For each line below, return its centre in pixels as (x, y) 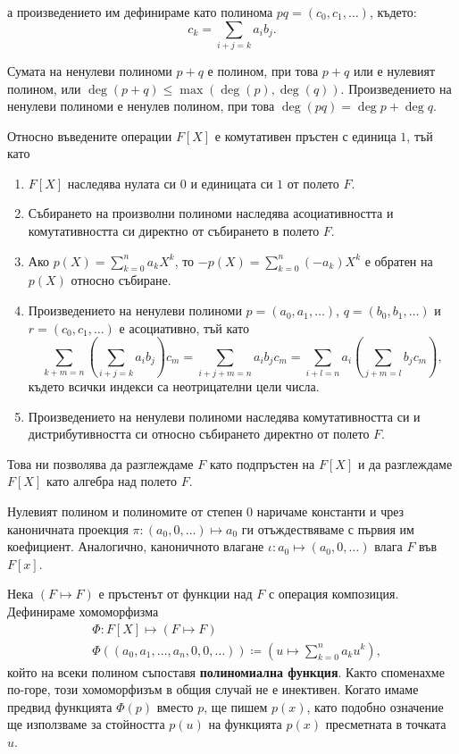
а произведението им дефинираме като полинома (140, 12)
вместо (175, 706)
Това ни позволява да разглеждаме (100, 463)
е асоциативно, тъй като (184, 327)
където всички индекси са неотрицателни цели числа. (174, 385)
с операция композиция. (334, 594)
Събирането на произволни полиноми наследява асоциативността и (211, 213)
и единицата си (232, 183)
